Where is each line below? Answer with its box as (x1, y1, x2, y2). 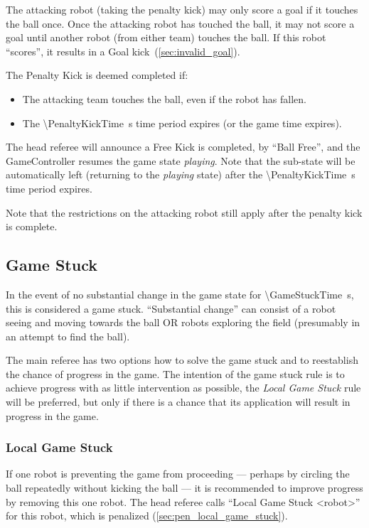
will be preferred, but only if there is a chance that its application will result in (6, 394, 351, 409)
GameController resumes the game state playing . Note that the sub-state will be (6, 153, 355, 168)
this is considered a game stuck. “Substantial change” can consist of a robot (6, 301, 336, 316)
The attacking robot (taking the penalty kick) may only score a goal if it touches (6, 2, 358, 16)
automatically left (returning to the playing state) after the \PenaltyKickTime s (6, 167, 355, 182)
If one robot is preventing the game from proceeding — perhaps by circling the (6, 466, 350, 481)
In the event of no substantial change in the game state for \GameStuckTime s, (6, 286, 354, 301)
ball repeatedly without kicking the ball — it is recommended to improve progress (6, 480, 363, 495)
